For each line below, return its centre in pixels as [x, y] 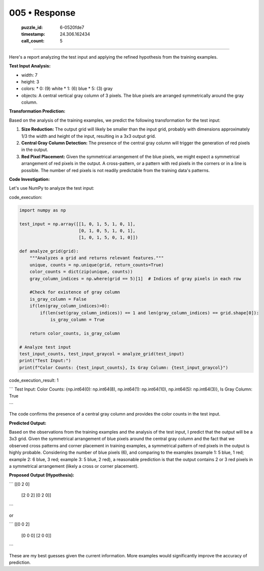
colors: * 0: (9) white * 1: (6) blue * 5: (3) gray [67, 88]
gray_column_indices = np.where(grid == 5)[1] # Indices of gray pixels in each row [135, 278]
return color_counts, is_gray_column [75, 333]
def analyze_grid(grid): [49, 251]
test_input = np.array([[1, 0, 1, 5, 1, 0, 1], [77, 224]
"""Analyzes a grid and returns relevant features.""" [97, 258]
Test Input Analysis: [30, 66]
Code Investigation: [29, 179]
